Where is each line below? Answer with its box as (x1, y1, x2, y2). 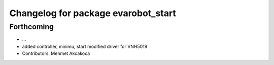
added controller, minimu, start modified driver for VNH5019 (22, 43, 148, 49)
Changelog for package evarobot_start (9, 8, 176, 19)
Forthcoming (9, 22, 54, 31)
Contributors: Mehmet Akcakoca (22, 50, 90, 56)
